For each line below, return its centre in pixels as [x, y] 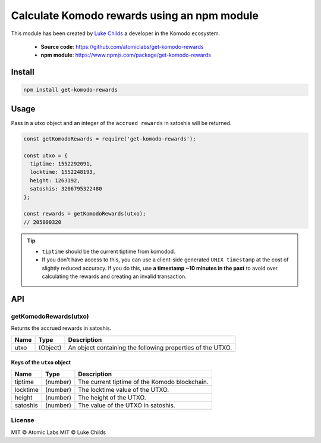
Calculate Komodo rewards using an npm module [135, 15]
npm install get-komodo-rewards [71, 90]
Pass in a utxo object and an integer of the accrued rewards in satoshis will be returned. [121, 123]
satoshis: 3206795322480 [66, 189]
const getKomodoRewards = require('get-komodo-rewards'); [110, 139]
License [23, 420]
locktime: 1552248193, [63, 172]
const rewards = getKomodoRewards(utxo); [85, 214]
